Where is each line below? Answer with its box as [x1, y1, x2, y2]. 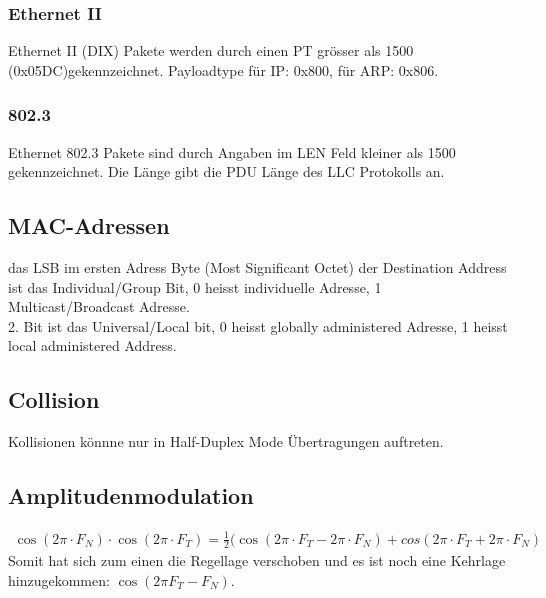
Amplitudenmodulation [8, 480, 254, 511]
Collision [8, 384, 100, 415]
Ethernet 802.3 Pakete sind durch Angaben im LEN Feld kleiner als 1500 [8, 141, 456, 162]
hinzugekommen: [8, 569, 110, 590]
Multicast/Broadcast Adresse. [8, 296, 190, 317]
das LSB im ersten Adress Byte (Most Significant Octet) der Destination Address [8, 257, 507, 278]
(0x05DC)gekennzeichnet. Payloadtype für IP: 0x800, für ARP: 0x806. [8, 59, 439, 80]
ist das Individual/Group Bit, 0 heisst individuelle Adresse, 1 [8, 276, 382, 297]
